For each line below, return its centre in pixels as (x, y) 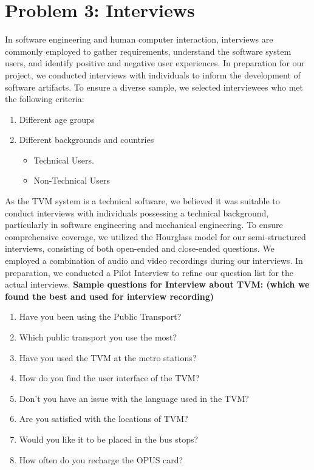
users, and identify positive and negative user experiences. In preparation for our (155, 63)
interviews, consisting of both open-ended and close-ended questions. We (140, 248)
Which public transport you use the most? (98, 337)
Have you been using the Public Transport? (100, 316)
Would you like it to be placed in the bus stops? (109, 439)
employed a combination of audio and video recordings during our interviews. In (154, 261)
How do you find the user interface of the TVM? (109, 378)
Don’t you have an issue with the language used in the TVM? (134, 398)
